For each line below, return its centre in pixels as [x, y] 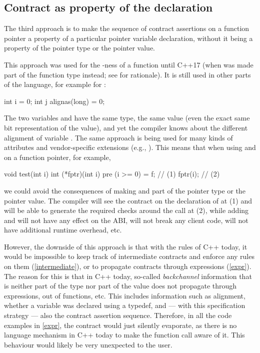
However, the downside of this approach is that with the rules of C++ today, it [126, 246]
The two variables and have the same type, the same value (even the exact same [127, 118]
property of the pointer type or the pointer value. [80, 48]
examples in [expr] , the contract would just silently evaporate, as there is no [120, 325]
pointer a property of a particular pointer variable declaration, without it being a [128, 38]
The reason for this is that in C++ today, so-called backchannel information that [128, 276]
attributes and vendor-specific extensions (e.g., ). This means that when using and [130, 147]
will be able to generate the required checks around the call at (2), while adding [126, 210]
